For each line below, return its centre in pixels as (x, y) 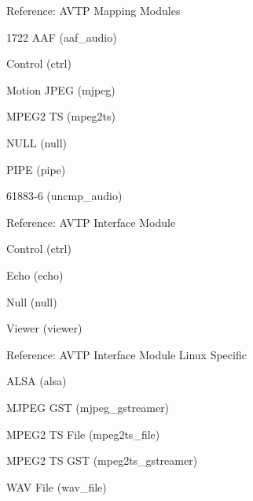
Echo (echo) (35, 275)
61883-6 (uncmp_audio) (64, 196)
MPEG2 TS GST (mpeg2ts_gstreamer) (102, 460)
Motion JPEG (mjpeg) (61, 89)
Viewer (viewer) (44, 328)
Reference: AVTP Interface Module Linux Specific (126, 354)
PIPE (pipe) (36, 169)
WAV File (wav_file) (57, 486)
